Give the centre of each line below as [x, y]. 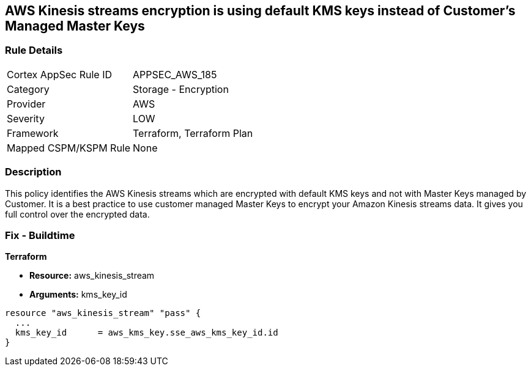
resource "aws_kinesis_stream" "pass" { [103, 313]
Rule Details [34, 50]
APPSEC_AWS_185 [175, 74]
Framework [33, 133]
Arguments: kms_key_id [78, 295]
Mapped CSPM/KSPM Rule [69, 148]
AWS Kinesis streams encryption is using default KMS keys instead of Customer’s [260, 11]
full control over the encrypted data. [77, 214]
